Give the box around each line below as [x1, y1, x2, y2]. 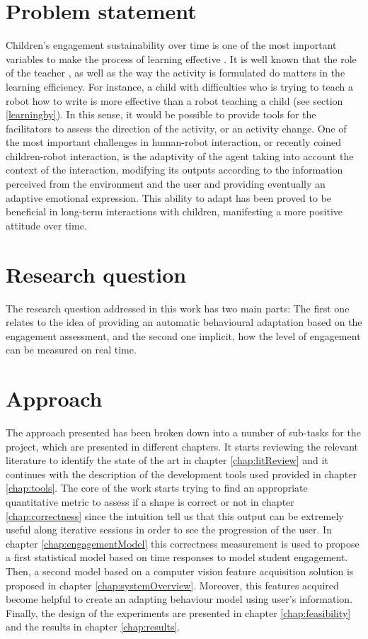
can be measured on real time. [6, 342, 137, 357]
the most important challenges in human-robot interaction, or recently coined [6, 135, 342, 149]
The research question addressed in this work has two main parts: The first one [6, 300, 350, 315]
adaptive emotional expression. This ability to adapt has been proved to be [6, 190, 332, 205]
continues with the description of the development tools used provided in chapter [6, 466, 357, 481]
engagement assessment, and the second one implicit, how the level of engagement [6, 328, 361, 343]
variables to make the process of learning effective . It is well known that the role [6, 51, 357, 66]
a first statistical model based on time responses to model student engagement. [6, 550, 348, 565]
